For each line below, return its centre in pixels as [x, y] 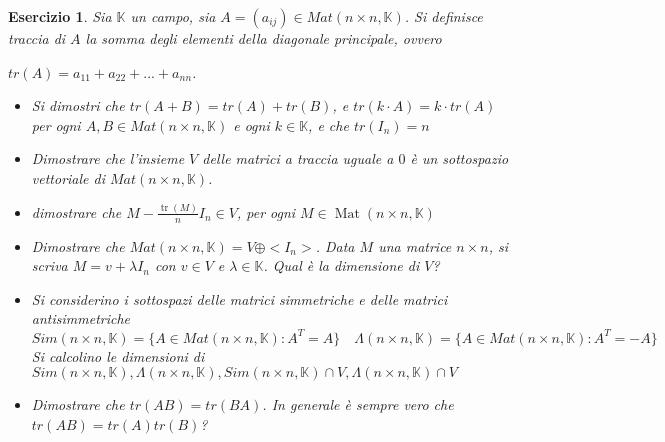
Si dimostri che [78, 105]
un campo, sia [173, 16]
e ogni [251, 124]
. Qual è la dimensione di [341, 265]
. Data [335, 245]
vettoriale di [68, 177]
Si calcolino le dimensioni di [118, 355]
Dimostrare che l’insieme [108, 158]
